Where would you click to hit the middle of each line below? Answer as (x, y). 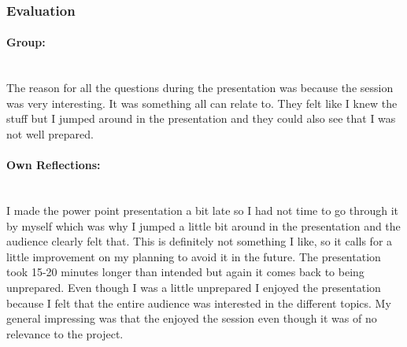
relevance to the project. (65, 333)
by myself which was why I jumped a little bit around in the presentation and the (203, 225)
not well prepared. (50, 134)
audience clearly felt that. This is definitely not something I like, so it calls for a (200, 241)
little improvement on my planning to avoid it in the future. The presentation (194, 256)
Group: (26, 42)
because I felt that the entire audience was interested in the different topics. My (199, 303)
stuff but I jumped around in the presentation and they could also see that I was (201, 118)
